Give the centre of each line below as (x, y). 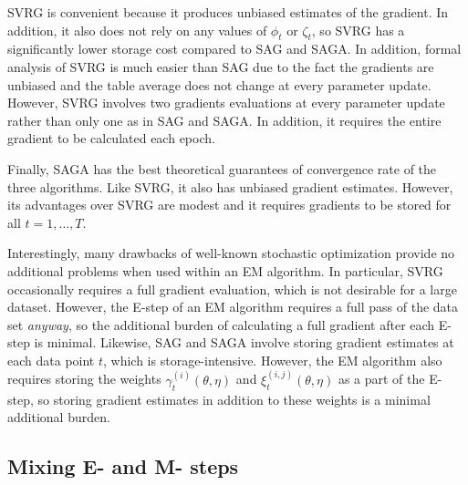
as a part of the (381, 379)
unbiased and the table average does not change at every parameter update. (219, 84)
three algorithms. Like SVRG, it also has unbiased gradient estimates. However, (230, 186)
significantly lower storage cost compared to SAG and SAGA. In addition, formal (234, 49)
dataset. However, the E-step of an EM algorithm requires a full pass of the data (233, 307)
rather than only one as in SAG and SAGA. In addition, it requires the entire (224, 120)
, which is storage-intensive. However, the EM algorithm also (273, 360)
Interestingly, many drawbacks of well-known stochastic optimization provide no (231, 253)
